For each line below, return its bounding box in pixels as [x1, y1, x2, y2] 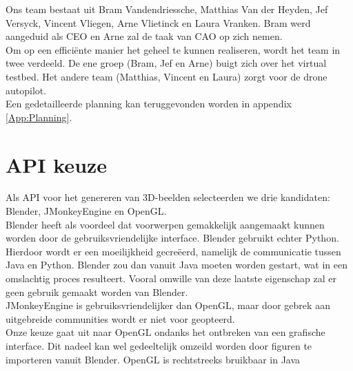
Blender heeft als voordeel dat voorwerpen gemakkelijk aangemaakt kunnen [6, 217, 325, 231]
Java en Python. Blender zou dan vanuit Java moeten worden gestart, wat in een [6, 257, 348, 272]
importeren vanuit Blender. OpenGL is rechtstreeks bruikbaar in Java [6, 352, 301, 366]
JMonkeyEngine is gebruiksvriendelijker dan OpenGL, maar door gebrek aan [6, 298, 330, 312]
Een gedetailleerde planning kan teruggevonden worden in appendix [6, 96, 292, 111]
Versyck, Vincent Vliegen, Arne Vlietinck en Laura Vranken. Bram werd [6, 15, 311, 30]
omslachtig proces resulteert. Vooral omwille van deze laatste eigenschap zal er [6, 271, 337, 286]
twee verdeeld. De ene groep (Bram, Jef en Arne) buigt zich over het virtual [6, 56, 327, 70]
